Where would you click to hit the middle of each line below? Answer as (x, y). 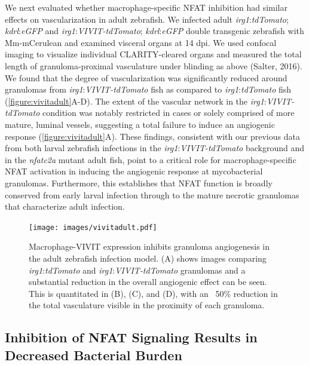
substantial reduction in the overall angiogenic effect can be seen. (148, 282)
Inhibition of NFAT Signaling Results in (131, 337)
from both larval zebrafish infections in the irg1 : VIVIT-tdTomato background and (154, 148)
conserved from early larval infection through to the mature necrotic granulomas (152, 194)
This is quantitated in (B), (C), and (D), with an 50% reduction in (153, 293)
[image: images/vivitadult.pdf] (93, 227)
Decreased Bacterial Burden (94, 355)
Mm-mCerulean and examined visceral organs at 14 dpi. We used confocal (141, 42)
